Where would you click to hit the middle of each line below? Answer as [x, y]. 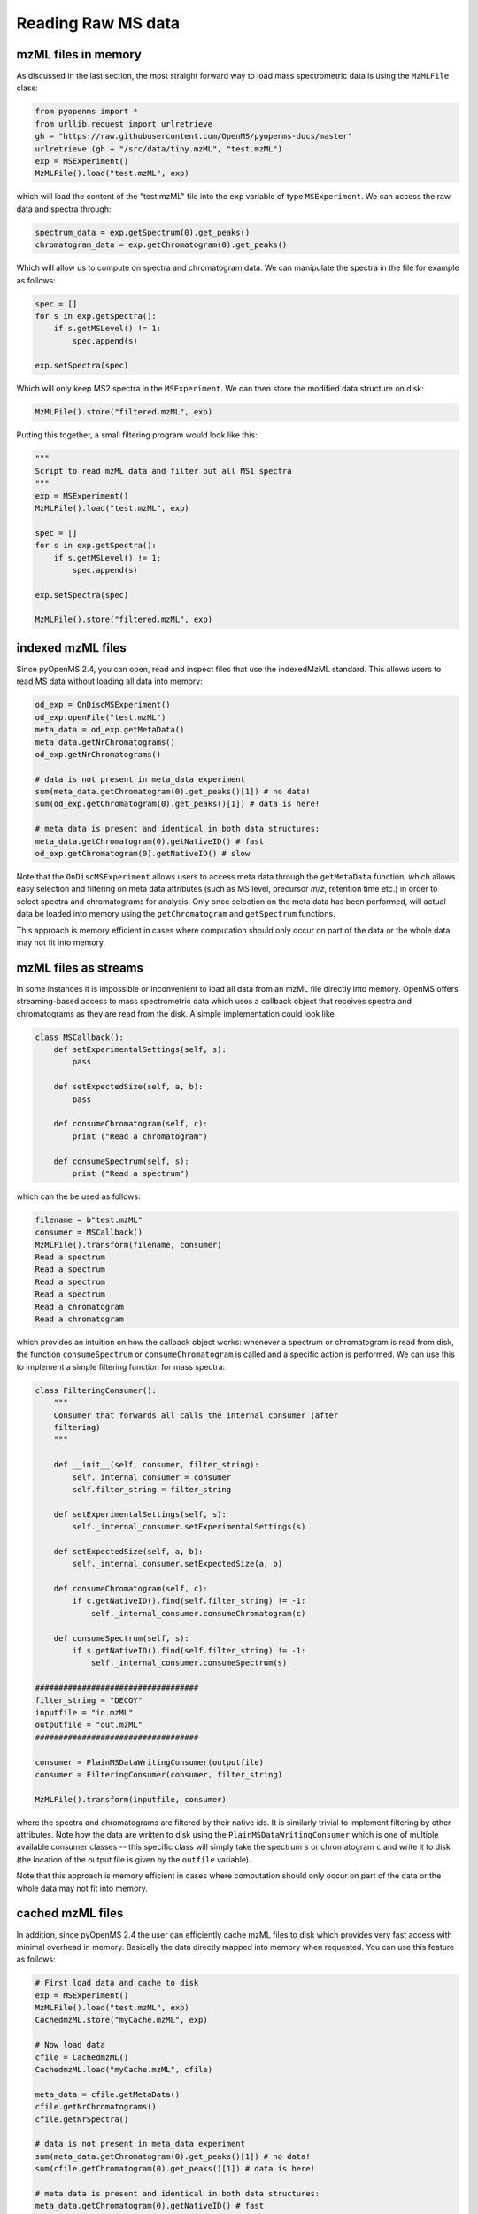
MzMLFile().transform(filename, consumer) [128, 1245]
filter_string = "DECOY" [89, 1700]
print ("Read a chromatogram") [140, 1136]
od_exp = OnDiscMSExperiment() [103, 705]
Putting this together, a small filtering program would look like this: [137, 435]
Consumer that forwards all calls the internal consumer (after [196, 1415]
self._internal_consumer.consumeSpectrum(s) [189, 1663]
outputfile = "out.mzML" [89, 1725]
